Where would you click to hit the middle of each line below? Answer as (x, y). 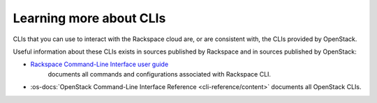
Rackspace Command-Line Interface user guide (99, 64)
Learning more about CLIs (89, 18)
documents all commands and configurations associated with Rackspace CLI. (160, 74)
